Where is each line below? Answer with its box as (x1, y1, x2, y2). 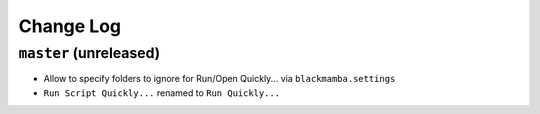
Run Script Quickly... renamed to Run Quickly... (43, 86, 281, 99)
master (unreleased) (18, 44, 160, 62)
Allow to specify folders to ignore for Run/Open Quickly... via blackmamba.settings (43, 73, 396, 85)
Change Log (18, 15, 122, 37)
